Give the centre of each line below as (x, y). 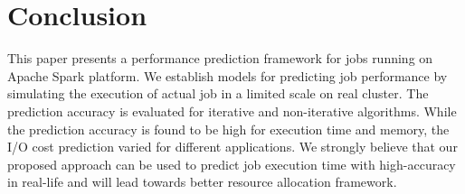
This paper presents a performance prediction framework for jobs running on (220, 58)
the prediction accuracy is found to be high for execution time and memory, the (228, 129)
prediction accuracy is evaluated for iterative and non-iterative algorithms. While (232, 111)
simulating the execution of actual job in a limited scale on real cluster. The (218, 93)
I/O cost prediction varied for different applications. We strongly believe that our (232, 147)
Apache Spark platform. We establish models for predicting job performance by (228, 75)
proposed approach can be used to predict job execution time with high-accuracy (232, 164)
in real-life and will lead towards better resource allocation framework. (202, 182)
